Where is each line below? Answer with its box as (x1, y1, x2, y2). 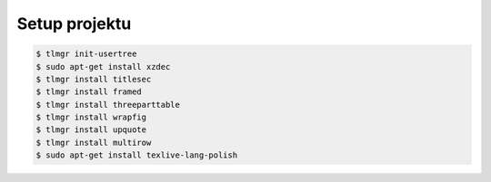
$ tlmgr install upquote (35, 125, 147, 135)
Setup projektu (16, 14, 132, 34)
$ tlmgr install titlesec (35, 73, 152, 84)
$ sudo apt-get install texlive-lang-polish (35, 150, 238, 160)
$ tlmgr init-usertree (35, 49, 137, 59)
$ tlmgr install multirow (35, 137, 152, 148)
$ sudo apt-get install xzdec (35, 62, 171, 72)
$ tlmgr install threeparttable (35, 100, 181, 110)
